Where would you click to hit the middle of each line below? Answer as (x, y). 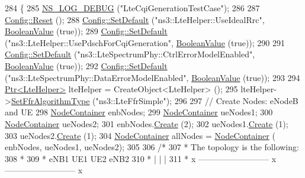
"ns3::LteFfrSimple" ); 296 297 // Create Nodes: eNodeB (197, 100)
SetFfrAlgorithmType (50, 100)
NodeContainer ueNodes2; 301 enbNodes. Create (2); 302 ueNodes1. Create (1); (147, 123)
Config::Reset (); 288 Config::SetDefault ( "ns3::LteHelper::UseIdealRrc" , (135, 19)
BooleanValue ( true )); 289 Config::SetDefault (86, 31)
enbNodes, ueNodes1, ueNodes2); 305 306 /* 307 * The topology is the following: (152, 147)
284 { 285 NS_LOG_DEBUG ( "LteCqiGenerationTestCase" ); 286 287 (132, 8)
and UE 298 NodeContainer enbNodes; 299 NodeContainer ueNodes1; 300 (139, 112)
